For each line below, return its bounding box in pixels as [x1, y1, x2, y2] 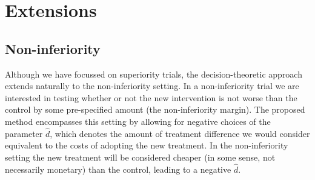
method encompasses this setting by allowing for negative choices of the [5, 115, 271, 127]
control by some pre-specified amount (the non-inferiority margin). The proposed [5, 103, 305, 116]
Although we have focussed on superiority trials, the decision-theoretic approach [5, 67, 302, 80]
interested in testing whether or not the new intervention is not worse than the [5, 91, 297, 104]
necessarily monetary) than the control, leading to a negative [5, 162, 231, 175]
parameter [5, 127, 43, 139]
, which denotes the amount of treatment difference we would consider [50, 127, 310, 139]
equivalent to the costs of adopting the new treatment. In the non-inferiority [5, 139, 288, 152]
